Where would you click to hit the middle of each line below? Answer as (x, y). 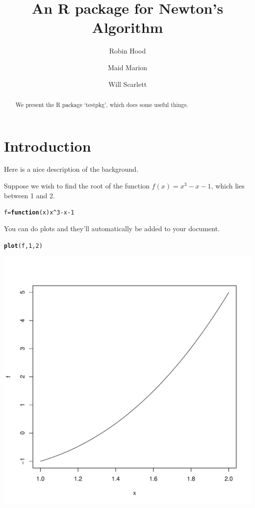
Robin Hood (127, 51)
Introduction (48, 146)
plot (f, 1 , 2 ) (23, 246)
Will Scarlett (127, 84)
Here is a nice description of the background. (71, 169)
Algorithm (127, 27)
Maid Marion (127, 67)
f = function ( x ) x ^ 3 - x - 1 (39, 213)
